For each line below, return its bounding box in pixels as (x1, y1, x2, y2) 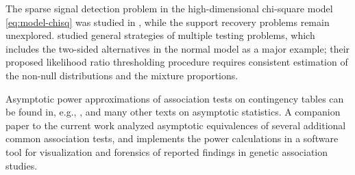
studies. (5, 158, 38, 172)
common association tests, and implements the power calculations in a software (5, 131, 339, 146)
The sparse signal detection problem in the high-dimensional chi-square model (5, 1, 333, 15)
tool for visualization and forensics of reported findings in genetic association (5, 144, 328, 159)
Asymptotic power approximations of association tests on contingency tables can (5, 91, 344, 105)
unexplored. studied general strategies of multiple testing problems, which (5, 28, 315, 42)
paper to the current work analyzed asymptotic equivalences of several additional (5, 118, 346, 132)
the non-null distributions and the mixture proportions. (5, 68, 238, 82)
